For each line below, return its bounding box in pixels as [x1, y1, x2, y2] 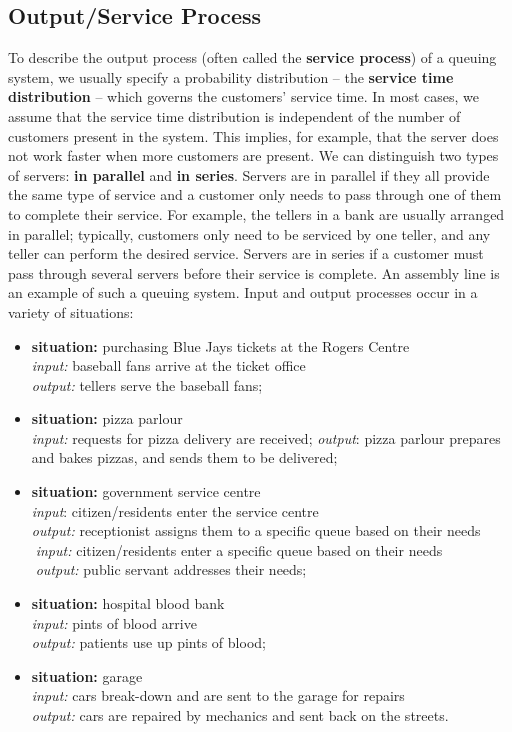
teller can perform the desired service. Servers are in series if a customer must [8, 243, 484, 264]
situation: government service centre [31, 481, 261, 502]
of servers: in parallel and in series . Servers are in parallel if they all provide [8, 164, 490, 185]
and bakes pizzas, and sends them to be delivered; [31, 447, 338, 468]
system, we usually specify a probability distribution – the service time [8, 66, 454, 87]
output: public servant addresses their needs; [35, 559, 307, 580]
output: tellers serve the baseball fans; [31, 374, 263, 395]
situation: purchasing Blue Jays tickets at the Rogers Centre [31, 335, 410, 356]
